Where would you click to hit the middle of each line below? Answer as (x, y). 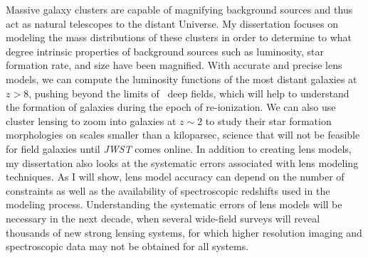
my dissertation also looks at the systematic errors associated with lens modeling (182, 162)
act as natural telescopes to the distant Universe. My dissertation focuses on (172, 23)
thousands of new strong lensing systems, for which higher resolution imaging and (184, 232)
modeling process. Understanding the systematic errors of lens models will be (174, 204)
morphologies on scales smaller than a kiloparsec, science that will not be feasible (183, 135)
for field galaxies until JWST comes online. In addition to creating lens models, (179, 148)
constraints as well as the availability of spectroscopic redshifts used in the (168, 190)
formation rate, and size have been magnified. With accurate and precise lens (174, 65)
